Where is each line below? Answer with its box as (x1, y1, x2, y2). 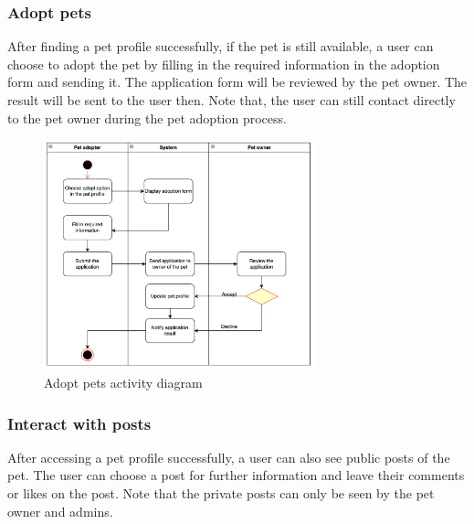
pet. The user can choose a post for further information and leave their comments (7, 465, 465, 485)
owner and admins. (7, 501, 113, 520)
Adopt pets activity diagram (44, 373, 203, 392)
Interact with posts (7, 412, 152, 434)
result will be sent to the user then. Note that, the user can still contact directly (7, 91, 456, 109)
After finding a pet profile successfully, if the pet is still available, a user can (7, 37, 434, 56)
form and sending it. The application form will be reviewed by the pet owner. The (7, 72, 468, 91)
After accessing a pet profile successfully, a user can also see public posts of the (7, 447, 450, 466)
